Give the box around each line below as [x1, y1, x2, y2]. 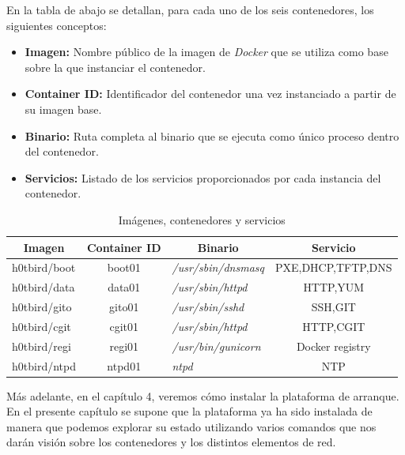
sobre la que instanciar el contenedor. [25, 58, 206, 75]
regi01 [109, 337, 139, 354]
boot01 [107, 259, 141, 276]
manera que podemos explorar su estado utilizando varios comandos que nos [6, 418, 377, 434]
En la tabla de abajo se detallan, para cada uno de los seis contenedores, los [6, 2, 374, 17]
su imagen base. [25, 100, 102, 117]
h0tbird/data [12, 279, 75, 295]
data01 [108, 279, 141, 295]
